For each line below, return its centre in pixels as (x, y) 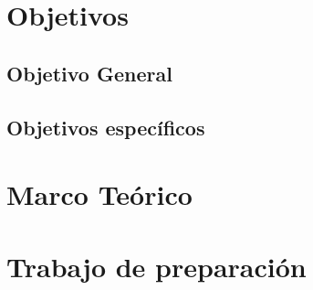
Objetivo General (89, 73)
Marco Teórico (99, 194)
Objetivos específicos (106, 127)
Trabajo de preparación (156, 266)
